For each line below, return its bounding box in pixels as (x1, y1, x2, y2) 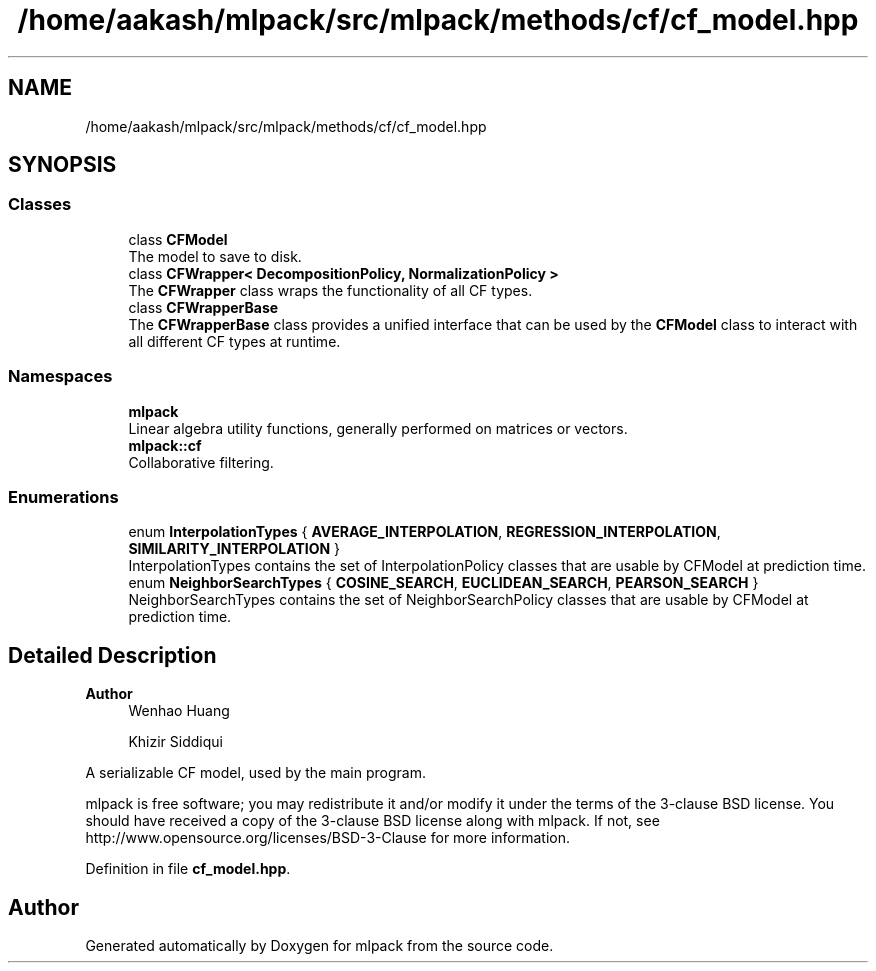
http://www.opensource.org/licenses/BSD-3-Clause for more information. (85, 829, 570, 847)
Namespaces (8, 366, 113, 387)
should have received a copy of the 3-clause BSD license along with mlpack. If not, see (85, 812, 660, 830)
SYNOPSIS (8, 152, 117, 178)
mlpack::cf (128, 436, 202, 454)
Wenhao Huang (128, 702, 230, 720)
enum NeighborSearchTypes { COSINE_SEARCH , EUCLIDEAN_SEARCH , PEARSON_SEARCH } (128, 574, 759, 592)
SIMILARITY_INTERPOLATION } (128, 540, 341, 558)
